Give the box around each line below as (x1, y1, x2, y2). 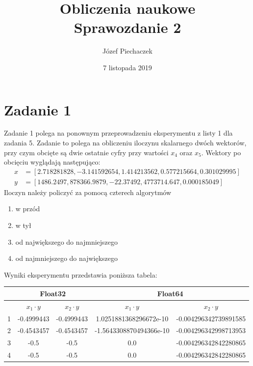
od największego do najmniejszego (15, 236, 118, 247)
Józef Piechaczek (102, 46, 152, 56)
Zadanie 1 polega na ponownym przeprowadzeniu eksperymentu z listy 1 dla (4, 128, 233, 138)
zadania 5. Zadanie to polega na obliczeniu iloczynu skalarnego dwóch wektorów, (4, 138, 247, 148)
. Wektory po (201, 147, 241, 157)
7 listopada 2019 (103, 62, 152, 72)
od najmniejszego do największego (15, 253, 118, 263)
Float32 (40, 288, 66, 298)
